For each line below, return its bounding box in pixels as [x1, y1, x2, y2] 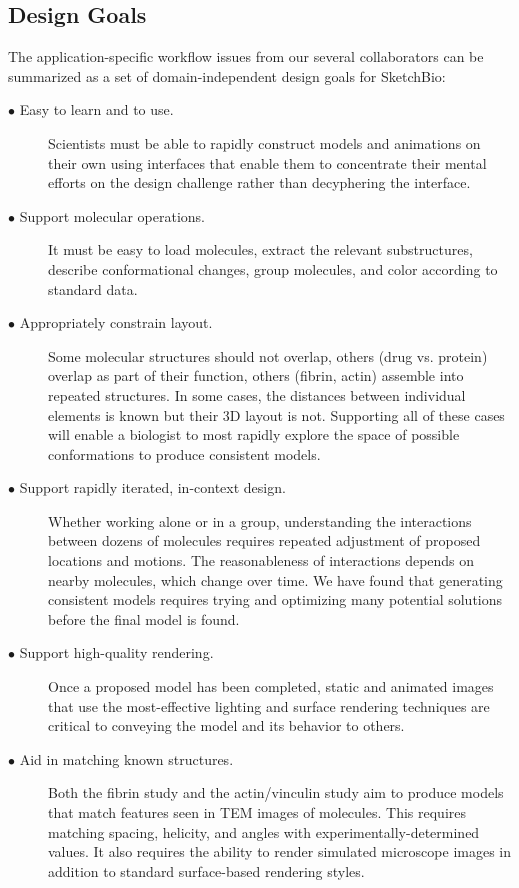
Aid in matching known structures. [19, 748, 234, 769]
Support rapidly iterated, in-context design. [19, 477, 286, 498]
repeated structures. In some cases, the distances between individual [48, 384, 466, 405]
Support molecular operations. [19, 205, 206, 226]
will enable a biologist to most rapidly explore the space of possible [48, 424, 460, 445]
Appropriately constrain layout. [19, 312, 213, 333]
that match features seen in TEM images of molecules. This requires [48, 802, 466, 823]
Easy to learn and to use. [19, 99, 174, 120]
